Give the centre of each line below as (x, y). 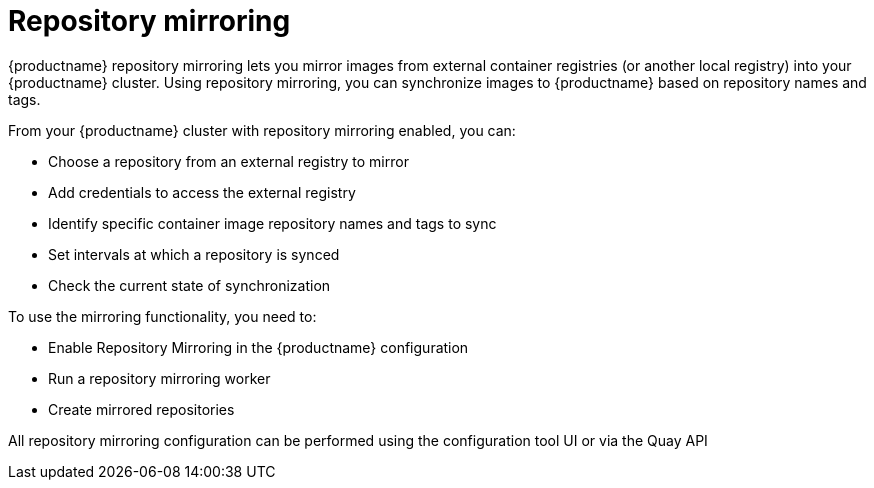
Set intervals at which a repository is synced (194, 254)
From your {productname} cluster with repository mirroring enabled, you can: (262, 130)
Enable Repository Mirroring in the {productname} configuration (258, 347)
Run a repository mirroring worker (159, 378)
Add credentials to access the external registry (202, 192)
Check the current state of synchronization (189, 285)
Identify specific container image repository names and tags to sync (272, 223)
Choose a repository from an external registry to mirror (228, 161)
